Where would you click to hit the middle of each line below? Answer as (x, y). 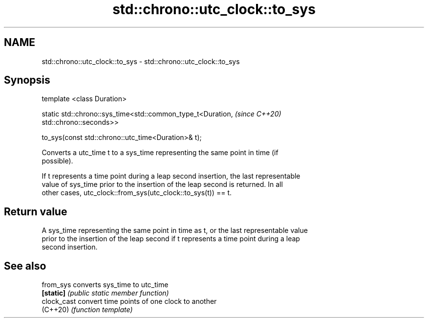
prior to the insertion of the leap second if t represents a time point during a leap (171, 239)
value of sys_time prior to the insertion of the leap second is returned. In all (162, 184)
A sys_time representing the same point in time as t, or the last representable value (175, 230)
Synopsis (27, 80)
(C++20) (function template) (87, 310)
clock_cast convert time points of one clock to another (129, 301)
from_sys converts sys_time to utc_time (105, 285)
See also (25, 266)
